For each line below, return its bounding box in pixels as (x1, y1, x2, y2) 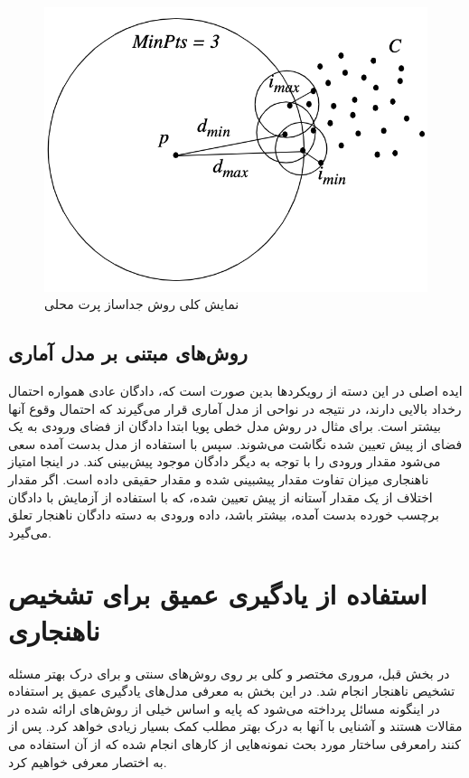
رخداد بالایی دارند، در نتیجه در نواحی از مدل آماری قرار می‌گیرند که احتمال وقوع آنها (8, 398, 462, 417)
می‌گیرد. (8, 522, 52, 541)
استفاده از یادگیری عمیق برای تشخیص (8, 576, 427, 613)
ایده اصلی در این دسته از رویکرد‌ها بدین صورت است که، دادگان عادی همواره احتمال (8, 380, 463, 399)
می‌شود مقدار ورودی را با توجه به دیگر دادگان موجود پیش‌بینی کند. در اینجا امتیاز (8, 452, 441, 471)
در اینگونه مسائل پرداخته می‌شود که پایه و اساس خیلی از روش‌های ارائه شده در (8, 698, 440, 717)
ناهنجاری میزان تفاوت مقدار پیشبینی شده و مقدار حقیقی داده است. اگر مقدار (8, 469, 429, 488)
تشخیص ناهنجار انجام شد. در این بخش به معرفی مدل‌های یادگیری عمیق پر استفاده (8, 681, 455, 700)
